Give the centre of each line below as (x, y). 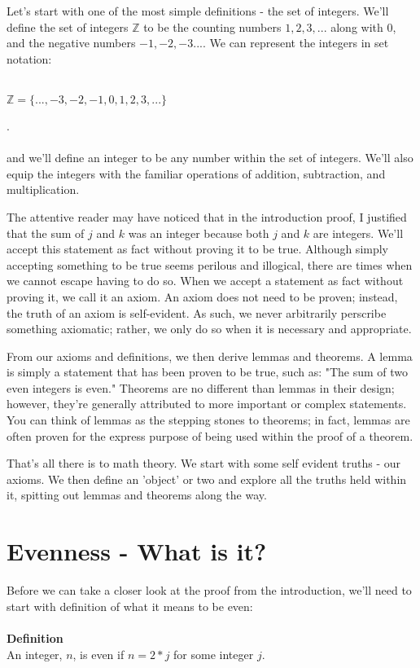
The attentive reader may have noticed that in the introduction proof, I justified (207, 216)
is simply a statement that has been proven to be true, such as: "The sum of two (208, 372)
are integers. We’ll (358, 233)
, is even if (98, 654)
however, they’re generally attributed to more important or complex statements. (207, 404)
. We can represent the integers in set (295, 43)
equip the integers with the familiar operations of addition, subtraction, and (196, 173)
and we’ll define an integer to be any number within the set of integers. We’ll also (210, 158)
